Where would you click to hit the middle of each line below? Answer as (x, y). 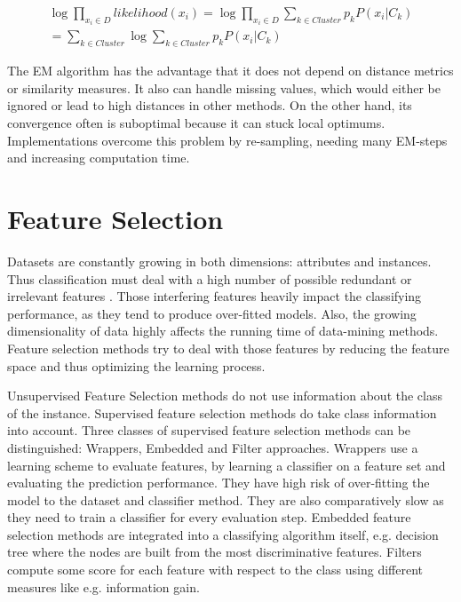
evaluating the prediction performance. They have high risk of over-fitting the (219, 483)
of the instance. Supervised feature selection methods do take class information (222, 412)
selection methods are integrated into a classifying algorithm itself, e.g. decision (223, 534)
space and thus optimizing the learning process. (136, 365)
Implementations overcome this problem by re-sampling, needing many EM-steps (227, 140)
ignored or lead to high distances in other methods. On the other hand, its (210, 105)
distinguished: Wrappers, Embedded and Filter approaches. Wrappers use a (213, 447)
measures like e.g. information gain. (103, 586)
